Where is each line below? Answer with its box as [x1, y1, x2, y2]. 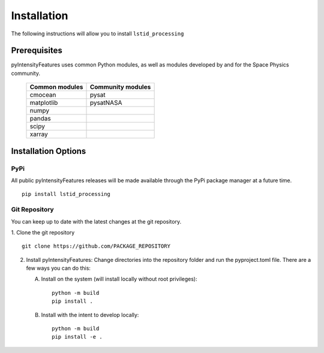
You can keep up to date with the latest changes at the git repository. [11, 218, 182, 225]
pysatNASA [89, 99, 122, 107]
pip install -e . [52, 333, 103, 340]
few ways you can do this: [26, 264, 91, 272]
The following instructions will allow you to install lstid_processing [11, 30, 184, 37]
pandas [29, 114, 51, 123]
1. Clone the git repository [11, 228, 75, 236]
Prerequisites [11, 46, 62, 56]
